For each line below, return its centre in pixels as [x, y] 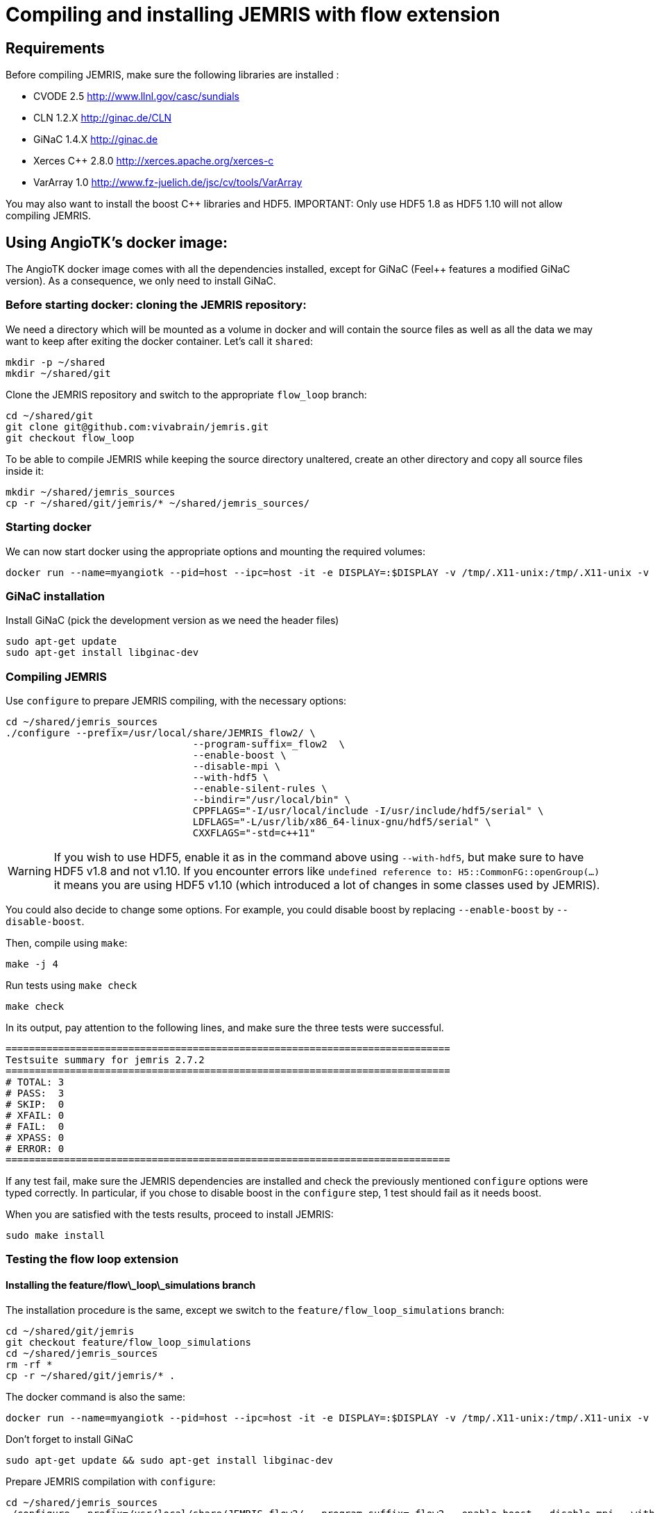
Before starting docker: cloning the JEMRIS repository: [156, 305]
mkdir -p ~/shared [56, 362]
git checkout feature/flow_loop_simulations [129, 1342]
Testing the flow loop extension [92, 1259]
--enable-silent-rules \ [260, 789]
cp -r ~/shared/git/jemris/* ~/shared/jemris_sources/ [158, 503]
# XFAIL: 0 [35, 1116]
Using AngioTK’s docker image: [117, 242]
